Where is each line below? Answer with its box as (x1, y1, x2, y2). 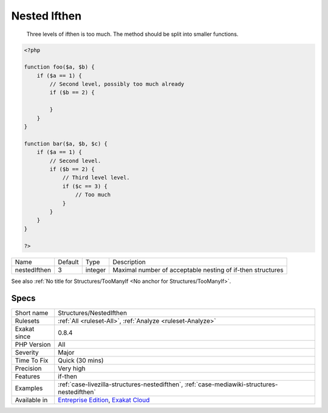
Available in (15, 396, 48, 404)
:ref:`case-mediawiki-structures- (184, 380, 278, 389)
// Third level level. (62, 174, 130, 181)
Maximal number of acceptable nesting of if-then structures (112, 265, 284, 274)
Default (58, 257, 79, 266)
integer (85, 265, 106, 274)
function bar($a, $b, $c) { (24, 140, 108, 147)
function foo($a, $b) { (24, 64, 95, 71)
